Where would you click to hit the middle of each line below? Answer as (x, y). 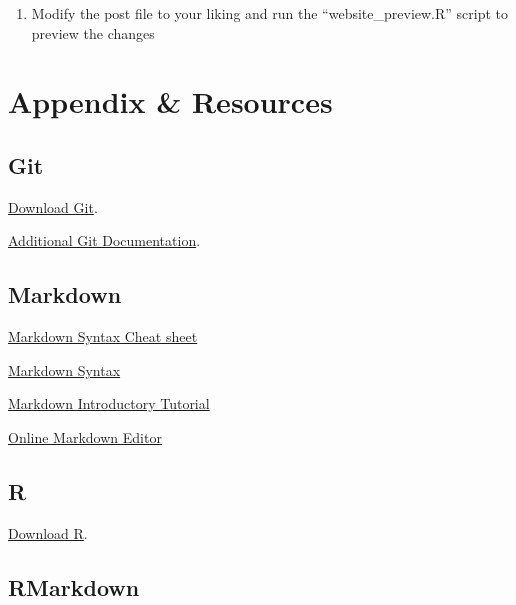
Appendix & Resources (170, 101)
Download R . (48, 532)
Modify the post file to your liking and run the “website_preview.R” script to (270, 13)
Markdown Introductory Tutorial (109, 403)
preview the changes (93, 32)
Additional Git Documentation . (104, 240)
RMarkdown (74, 586)
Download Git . (53, 206)
